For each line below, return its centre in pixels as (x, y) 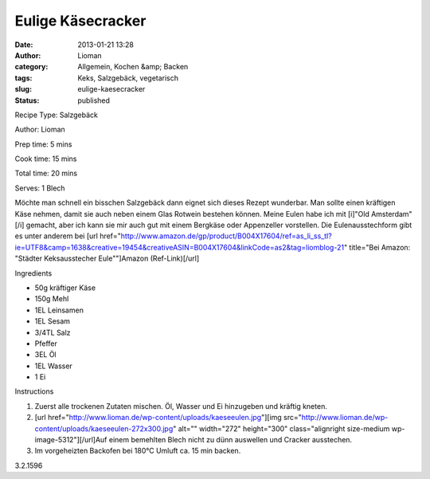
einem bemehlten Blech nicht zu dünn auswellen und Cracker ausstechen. (231, 440)
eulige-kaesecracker (111, 89)
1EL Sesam (53, 321)
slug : (23, 89)
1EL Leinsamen (59, 310)
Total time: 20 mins (46, 173)
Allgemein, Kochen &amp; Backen (133, 67)
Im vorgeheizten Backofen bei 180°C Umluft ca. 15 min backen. (138, 451)
